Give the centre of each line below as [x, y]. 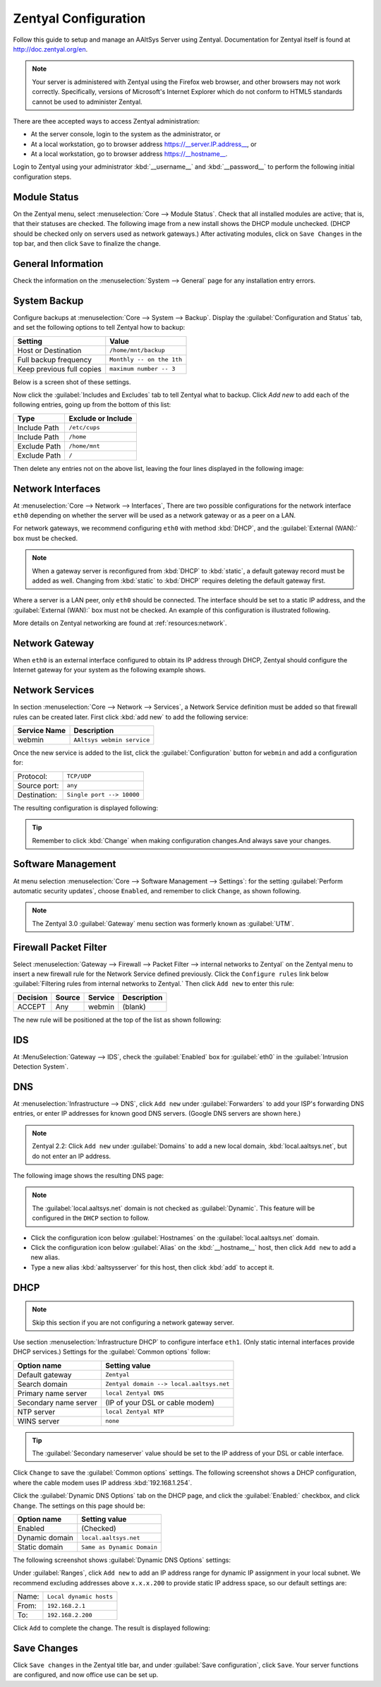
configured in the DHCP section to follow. [91, 1218]
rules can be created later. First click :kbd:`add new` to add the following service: [131, 717]
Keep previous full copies [60, 369]
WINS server [38, 1421]
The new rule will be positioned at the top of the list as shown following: [117, 1020]
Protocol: [32, 776]
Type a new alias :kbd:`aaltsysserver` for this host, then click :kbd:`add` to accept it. [152, 1267]
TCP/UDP [79, 776]
